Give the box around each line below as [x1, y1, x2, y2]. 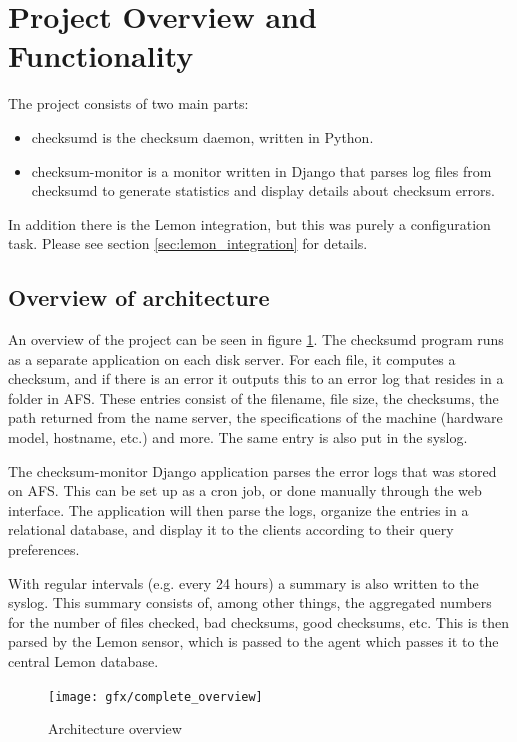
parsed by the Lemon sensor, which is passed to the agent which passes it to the [8, 631, 499, 652]
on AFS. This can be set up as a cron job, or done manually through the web [8, 480, 482, 501]
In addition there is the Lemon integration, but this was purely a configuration [8, 213, 491, 234]
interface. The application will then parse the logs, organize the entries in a [8, 499, 469, 520]
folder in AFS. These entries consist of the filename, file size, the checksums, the [8, 387, 499, 408]
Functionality [8, 35, 194, 76]
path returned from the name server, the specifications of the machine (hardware [8, 407, 503, 428]
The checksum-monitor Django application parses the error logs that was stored [8, 460, 497, 481]
